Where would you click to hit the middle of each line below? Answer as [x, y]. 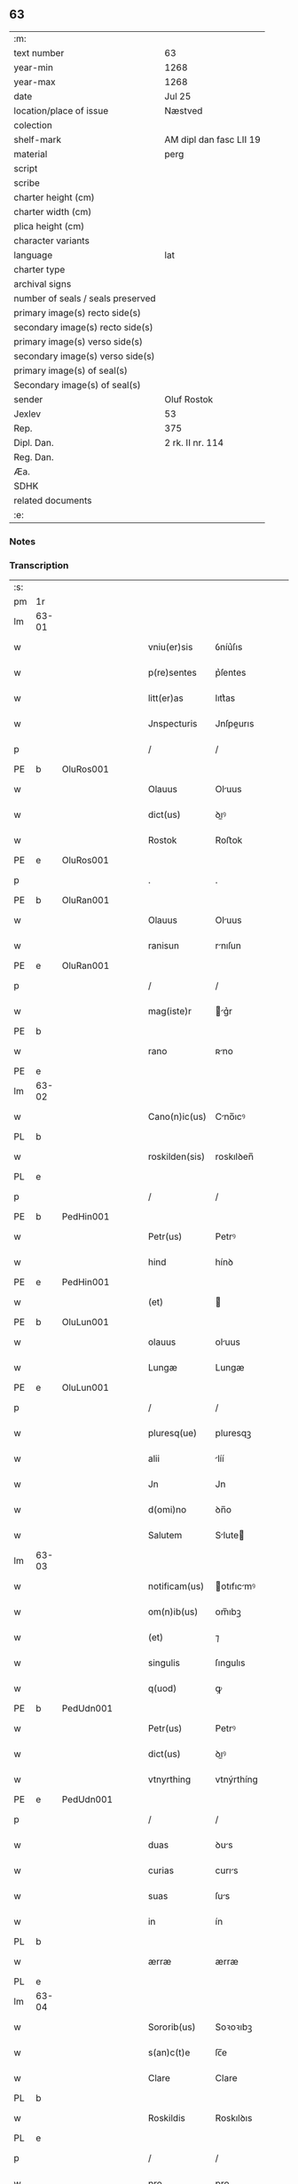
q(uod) [162, 1688]
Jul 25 [178, 96]
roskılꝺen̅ [235, 1156]
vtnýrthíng [237, 1780]
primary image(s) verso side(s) [78, 341]
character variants [52, 241]
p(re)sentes [172, 672]
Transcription [39, 565]
